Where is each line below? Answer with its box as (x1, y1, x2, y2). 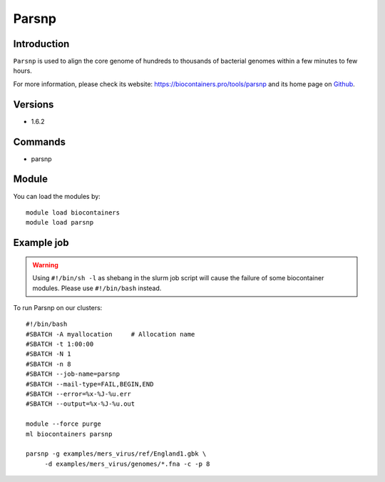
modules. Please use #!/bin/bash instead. (32, 284, 162, 292)
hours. (13, 66, 32, 75)
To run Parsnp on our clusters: (13, 303, 103, 312)
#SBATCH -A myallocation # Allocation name (26, 330, 195, 338)
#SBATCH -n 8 (26, 360, 71, 368)
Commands (13, 135, 66, 148)
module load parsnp (26, 218, 94, 227)
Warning (32, 260, 58, 269)
